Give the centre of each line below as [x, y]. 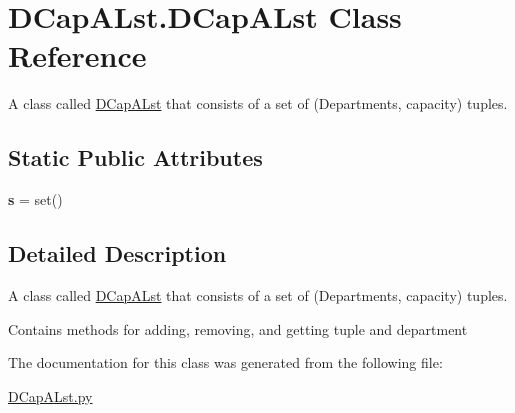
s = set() [35, 199]
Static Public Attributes [135, 157]
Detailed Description [117, 253]
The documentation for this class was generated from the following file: [225, 362]
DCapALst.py [50, 395]
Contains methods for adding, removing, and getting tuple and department [238, 328]
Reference [77, 55]
